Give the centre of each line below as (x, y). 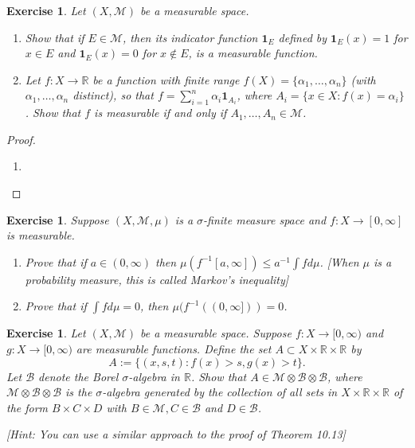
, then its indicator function (190, 37)
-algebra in (154, 376)
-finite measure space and (265, 219)
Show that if (55, 37)
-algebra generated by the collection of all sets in (220, 392)
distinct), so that (113, 95)
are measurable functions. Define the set (174, 348)
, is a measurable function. (253, 53)
